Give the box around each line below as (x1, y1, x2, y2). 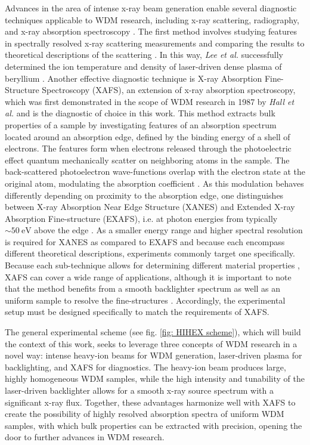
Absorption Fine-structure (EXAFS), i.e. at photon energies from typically (5, 212, 278, 224)
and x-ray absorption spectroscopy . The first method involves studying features (5, 25, 297, 38)
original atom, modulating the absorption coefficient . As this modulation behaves (5, 177, 304, 189)
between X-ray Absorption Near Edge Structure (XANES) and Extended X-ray (5, 200, 295, 213)
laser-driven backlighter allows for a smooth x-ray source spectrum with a (5, 384, 274, 396)
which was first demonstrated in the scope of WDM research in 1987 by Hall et (5, 95, 294, 107)
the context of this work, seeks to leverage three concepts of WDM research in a (5, 337, 297, 350)
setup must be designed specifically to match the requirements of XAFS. (5, 305, 269, 318)
